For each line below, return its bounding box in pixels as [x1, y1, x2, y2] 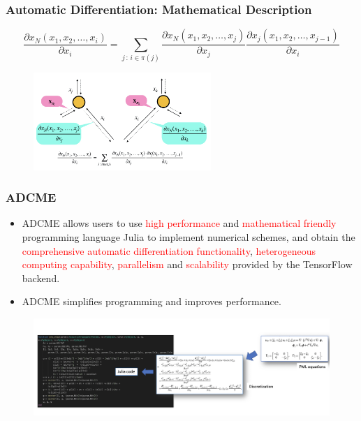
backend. [22, 270, 60, 285]
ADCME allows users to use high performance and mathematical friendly [22, 216, 337, 230]
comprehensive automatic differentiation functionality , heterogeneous [22, 243, 316, 258]
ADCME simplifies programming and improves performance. [22, 294, 281, 309]
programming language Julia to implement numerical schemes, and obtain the [22, 230, 355, 244]
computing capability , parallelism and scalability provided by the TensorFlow [22, 257, 353, 272]
